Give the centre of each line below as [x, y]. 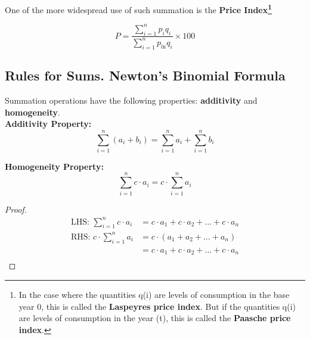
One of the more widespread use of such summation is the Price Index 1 [138, 9]
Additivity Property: [48, 124]
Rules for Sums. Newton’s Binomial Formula [145, 75]
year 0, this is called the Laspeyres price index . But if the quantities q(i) [157, 306]
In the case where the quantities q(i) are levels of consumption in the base [154, 294]
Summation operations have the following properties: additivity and [131, 100]
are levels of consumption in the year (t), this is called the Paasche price [155, 318]
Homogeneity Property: [54, 166]
